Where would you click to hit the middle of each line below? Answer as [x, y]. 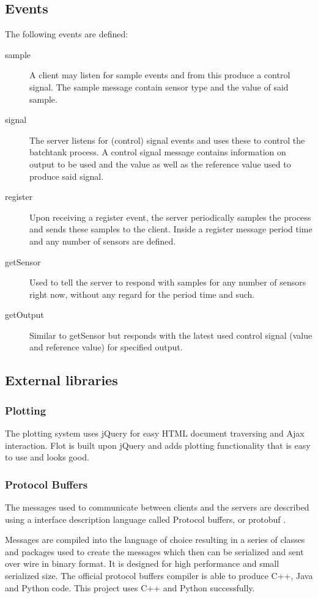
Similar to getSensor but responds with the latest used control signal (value [171, 335]
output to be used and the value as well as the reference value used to [160, 164]
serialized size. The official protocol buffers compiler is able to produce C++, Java [159, 576]
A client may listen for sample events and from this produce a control [160, 75]
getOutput [24, 315]
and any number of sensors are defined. [103, 241]
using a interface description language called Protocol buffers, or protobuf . [146, 519]
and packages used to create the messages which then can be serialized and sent [154, 551]
